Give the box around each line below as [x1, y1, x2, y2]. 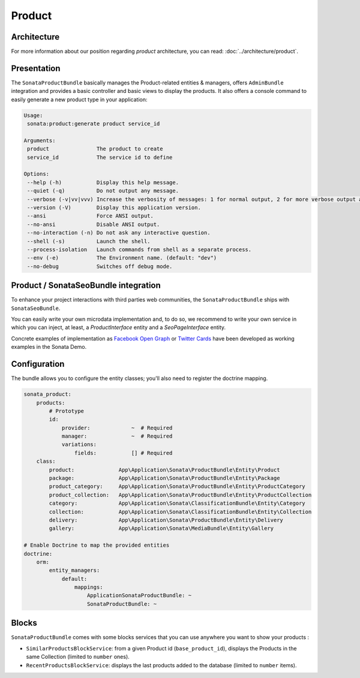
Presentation [11, 63, 61, 73]
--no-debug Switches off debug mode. [27, 263, 173, 270]
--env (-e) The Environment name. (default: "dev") [27, 255, 217, 261]
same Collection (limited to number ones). [26, 653, 130, 661]
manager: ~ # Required [61, 433, 173, 440]
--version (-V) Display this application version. [27, 204, 201, 211]
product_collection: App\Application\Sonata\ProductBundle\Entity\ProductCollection [49, 492, 312, 498]
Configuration [11, 359, 65, 369]
